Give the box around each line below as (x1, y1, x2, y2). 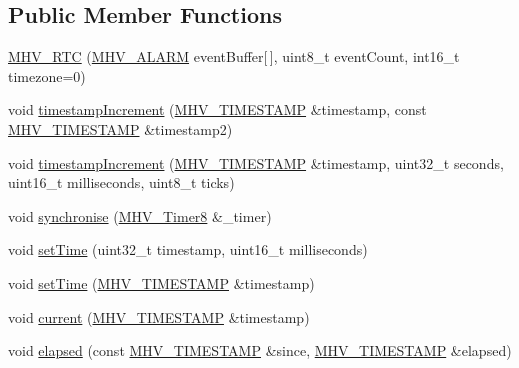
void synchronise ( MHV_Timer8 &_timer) (8, 205, 272, 226)
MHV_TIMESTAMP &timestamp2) (8, 118, 233, 139)
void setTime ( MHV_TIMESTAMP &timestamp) (8, 272, 315, 293)
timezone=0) (8, 65, 86, 86)
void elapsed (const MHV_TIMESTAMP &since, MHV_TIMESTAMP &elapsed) (8, 340, 512, 361)
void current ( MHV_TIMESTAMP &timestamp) (8, 306, 310, 327)
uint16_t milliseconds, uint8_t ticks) (8, 172, 235, 193)
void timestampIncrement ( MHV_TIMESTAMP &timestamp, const (8, 99, 427, 120)
